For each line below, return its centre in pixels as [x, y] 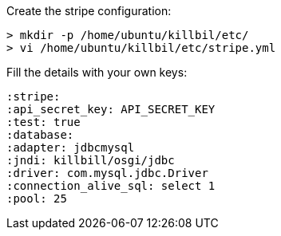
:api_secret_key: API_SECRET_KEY [111, 109]
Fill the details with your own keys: [97, 72]
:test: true [44, 122]
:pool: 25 [37, 199]
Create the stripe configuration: [89, 11]
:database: [40, 135]
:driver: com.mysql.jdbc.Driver [107, 173]
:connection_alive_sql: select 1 [111, 186]
